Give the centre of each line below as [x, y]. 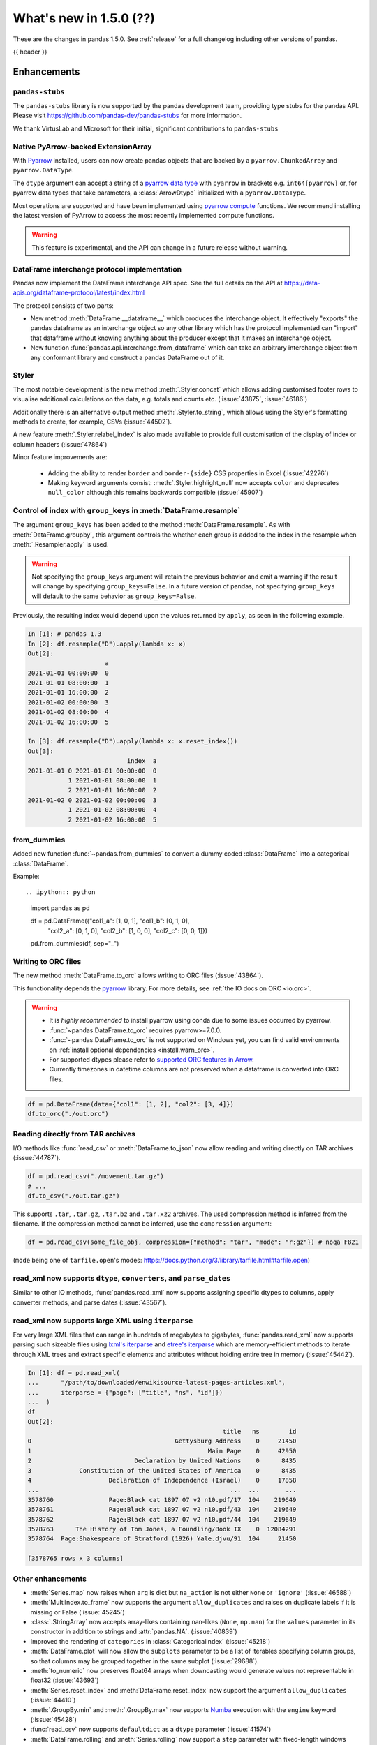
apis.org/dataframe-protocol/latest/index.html [79, 292]
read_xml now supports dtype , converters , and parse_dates [122, 1279]
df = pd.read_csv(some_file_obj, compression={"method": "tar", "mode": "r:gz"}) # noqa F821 [193, 1242]
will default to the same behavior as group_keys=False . [114, 596]
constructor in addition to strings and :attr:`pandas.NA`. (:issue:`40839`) [134, 1632]
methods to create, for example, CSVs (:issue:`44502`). [93, 422]
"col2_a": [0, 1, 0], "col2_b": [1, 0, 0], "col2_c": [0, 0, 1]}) [128, 930]
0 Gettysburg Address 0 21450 [162, 1441]
